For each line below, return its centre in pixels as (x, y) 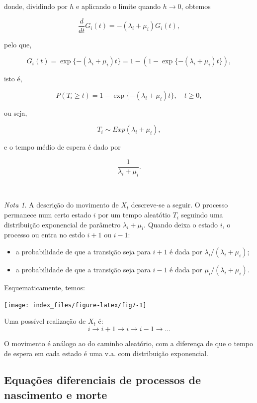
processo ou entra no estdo (44, 235)
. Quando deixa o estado (181, 224)
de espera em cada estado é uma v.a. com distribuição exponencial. (106, 353)
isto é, (13, 79)
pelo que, (18, 44)
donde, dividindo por (36, 6)
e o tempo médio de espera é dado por (62, 147)
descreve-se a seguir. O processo (179, 205)
